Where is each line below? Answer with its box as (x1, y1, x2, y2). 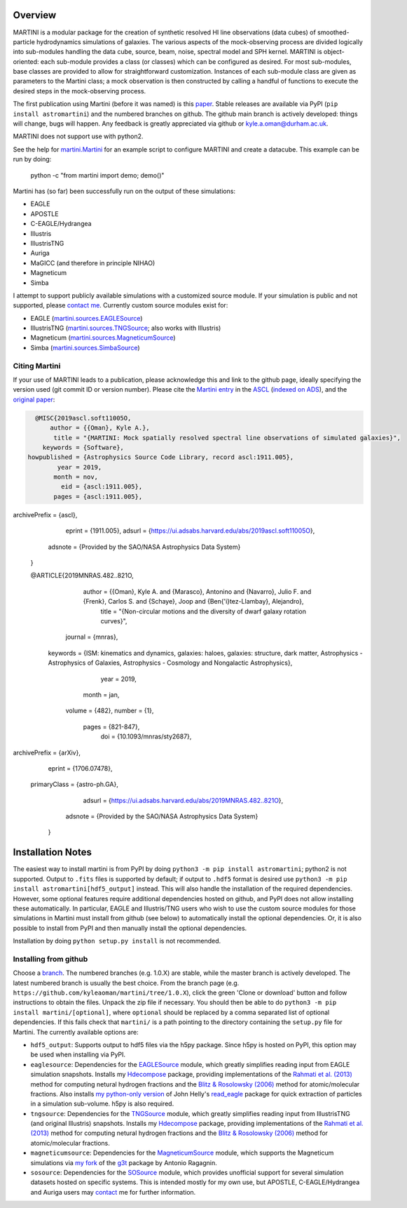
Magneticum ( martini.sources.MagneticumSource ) (30, 333, 176, 342)
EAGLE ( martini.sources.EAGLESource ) (30, 314, 143, 322)
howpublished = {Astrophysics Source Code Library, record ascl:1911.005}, (27, 453, 294, 461)
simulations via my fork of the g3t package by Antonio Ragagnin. (30, 1158, 217, 1167)
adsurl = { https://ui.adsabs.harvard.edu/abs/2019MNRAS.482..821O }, (83, 796, 284, 804)
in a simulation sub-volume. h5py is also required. (30, 1099, 174, 1108)
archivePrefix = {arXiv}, (13, 748, 81, 757)
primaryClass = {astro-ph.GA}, (30, 780, 118, 789)
